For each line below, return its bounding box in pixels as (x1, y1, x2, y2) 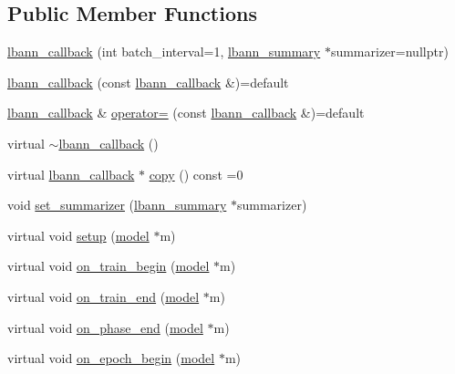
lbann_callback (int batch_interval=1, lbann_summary (7, 42, 321, 61)
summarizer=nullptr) (330, 42, 449, 61)
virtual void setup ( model (7, 225, 150, 244)
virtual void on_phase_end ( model (7, 317, 203, 337)
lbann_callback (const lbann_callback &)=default (7, 72, 289, 91)
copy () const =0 (149, 164, 243, 183)
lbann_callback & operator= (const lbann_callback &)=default (7, 103, 365, 122)
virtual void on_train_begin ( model (7, 256, 210, 275)
